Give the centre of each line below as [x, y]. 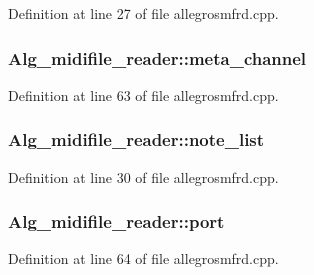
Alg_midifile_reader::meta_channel [157, 57]
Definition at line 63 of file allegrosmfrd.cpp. [143, 94]
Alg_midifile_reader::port [116, 221]
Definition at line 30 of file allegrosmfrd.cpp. [143, 176]
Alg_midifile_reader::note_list [136, 139]
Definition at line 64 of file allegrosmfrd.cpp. [143, 258]
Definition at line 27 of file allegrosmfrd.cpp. [143, 13]
